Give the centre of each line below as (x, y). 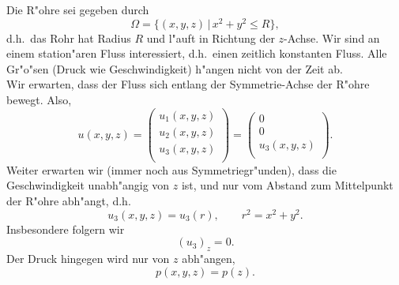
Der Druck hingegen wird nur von (88, 259)
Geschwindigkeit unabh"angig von (88, 185)
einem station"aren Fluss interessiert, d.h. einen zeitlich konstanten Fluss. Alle (197, 53)
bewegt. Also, (39, 100)
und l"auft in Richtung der (211, 37)
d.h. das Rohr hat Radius (69, 37)
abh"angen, (209, 259)
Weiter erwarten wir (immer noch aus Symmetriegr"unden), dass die (171, 169)
